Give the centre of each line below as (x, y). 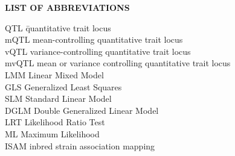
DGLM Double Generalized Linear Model (82, 110)
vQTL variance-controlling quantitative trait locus (98, 51)
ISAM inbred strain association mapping (80, 145)
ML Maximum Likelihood (52, 133)
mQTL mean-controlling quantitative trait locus (94, 39)
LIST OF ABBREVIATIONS (67, 7)
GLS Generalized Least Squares (63, 86)
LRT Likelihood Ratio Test (55, 122)
